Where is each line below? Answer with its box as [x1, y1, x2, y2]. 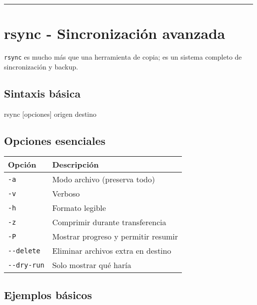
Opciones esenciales [4, 133, 106, 148]
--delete [8, 246, 41, 255]
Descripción [52, 159, 99, 170]
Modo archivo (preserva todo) [52, 173, 155, 185]
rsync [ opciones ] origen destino [4, 108, 97, 119]
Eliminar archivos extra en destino [52, 245, 171, 257]
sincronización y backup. [4, 61, 78, 71]
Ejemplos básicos [4, 287, 92, 302]
